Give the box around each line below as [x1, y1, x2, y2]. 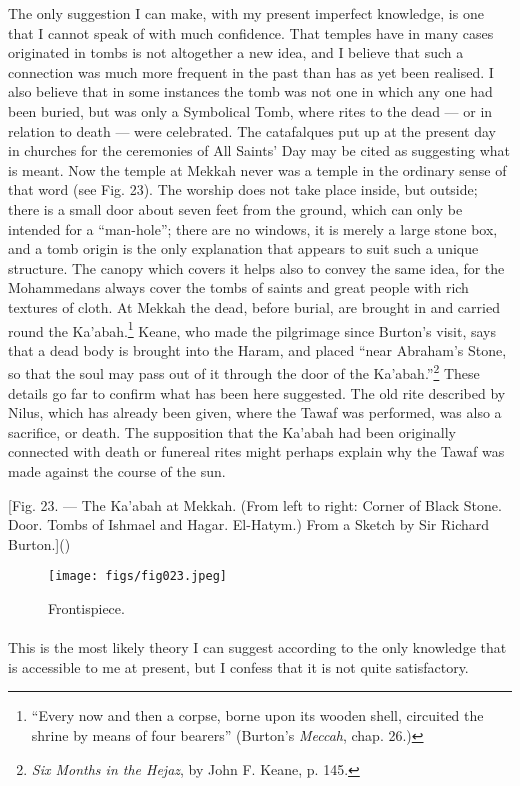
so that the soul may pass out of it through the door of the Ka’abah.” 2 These [8, 360, 480, 383]
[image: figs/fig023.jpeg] [48, 569, 227, 584]
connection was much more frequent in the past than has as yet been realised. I [8, 61, 494, 82]
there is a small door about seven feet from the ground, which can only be [8, 198, 463, 219]
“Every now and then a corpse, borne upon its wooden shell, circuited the [31, 705, 484, 726]
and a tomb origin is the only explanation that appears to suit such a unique [8, 238, 479, 259]
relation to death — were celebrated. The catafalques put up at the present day [8, 120, 496, 141]
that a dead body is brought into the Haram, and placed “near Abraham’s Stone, [8, 339, 507, 360]
